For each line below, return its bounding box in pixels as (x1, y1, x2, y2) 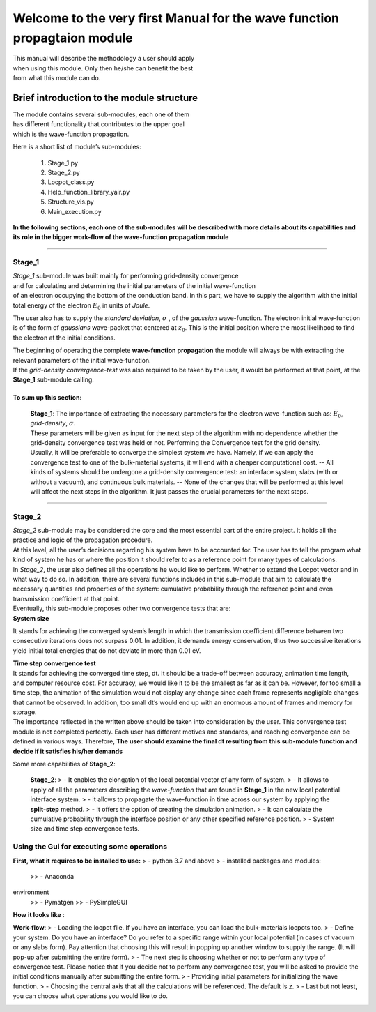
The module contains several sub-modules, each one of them (13, 110, 190, 119)
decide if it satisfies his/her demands (13, 747, 123, 755)
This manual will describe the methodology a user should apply (13, 54, 195, 63)
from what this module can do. (13, 74, 101, 82)
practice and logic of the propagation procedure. (13, 536, 153, 544)
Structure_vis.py (47, 197, 94, 206)
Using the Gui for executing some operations (13, 842, 167, 852)
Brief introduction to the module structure (13, 91, 198, 104)
